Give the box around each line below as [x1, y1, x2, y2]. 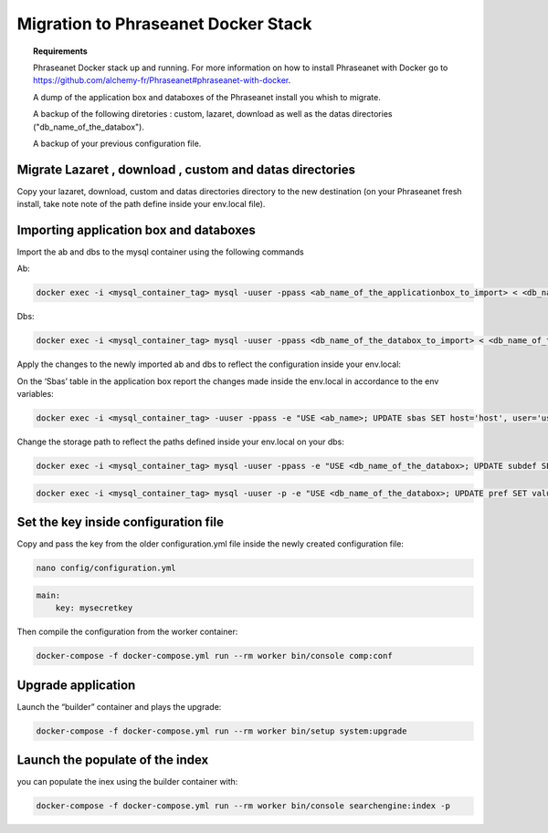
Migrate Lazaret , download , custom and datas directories [16, 161, 356, 177]
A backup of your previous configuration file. [33, 138, 202, 149]
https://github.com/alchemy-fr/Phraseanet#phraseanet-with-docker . [33, 75, 291, 86]
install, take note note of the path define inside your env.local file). [16, 199, 266, 210]
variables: [16, 389, 54, 400]
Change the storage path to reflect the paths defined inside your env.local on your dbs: [16, 436, 344, 447]
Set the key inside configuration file [16, 515, 224, 530]
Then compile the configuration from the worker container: [16, 626, 238, 638]
